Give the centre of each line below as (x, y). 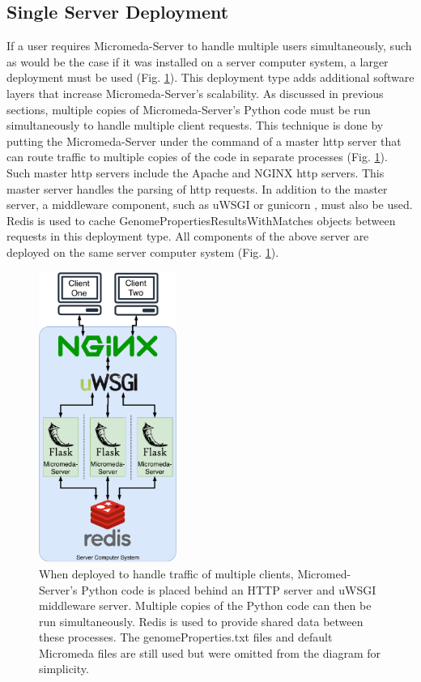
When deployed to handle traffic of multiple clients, (166, 573)
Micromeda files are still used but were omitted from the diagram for (210, 652)
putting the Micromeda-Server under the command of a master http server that (204, 141)
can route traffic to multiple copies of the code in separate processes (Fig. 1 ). (197, 157)
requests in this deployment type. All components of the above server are (188, 236)
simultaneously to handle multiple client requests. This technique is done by (195, 125)
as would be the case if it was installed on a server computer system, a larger (198, 61)
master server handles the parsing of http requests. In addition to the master (197, 188)
